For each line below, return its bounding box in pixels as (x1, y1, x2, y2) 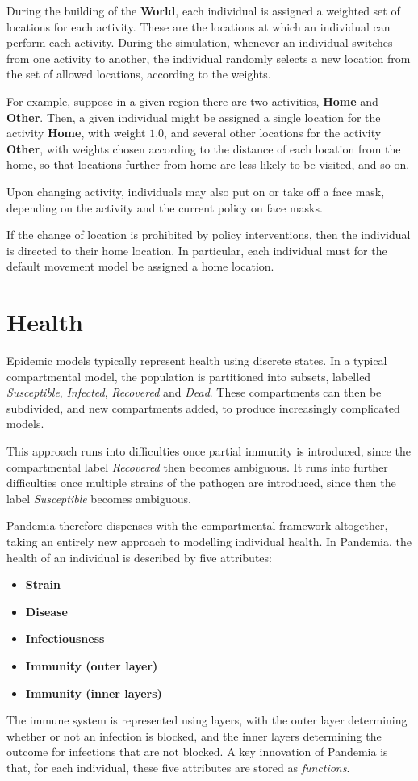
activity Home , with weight (6, 124, 146, 141)
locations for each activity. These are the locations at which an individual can (6, 18, 391, 35)
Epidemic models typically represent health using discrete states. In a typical (6, 352, 387, 369)
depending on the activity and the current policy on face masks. (6, 199, 323, 216)
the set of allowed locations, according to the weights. (6, 65, 271, 82)
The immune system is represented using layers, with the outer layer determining (6, 712, 408, 729)
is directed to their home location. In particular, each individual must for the (6, 241, 387, 258)
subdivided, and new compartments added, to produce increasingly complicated (6, 399, 400, 416)
